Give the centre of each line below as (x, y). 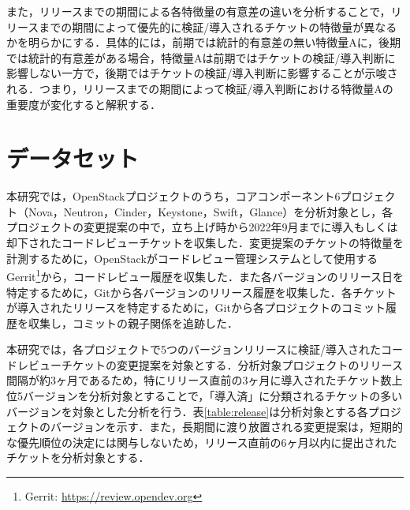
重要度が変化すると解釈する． (84, 104)
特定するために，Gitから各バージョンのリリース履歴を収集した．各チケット (201, 292)
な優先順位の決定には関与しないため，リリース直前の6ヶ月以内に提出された (202, 442)
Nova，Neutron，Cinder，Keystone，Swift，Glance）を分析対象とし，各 (211, 211)
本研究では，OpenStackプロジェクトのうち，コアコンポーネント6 (173, 196)
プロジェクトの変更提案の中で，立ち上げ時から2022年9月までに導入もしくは (202, 227)
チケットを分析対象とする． (78, 457)
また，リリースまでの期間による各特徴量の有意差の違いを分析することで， (199, 11)
